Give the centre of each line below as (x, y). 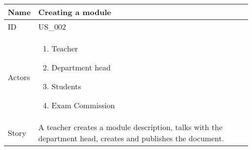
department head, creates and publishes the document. (131, 138)
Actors (19, 77)
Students (66, 86)
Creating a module (75, 12)
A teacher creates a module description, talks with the (131, 127)
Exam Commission (83, 105)
